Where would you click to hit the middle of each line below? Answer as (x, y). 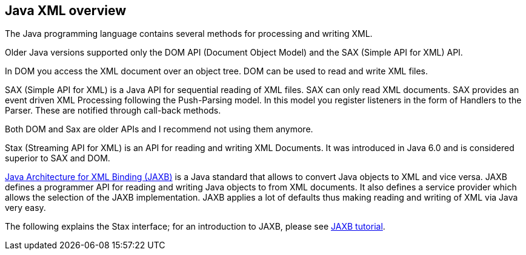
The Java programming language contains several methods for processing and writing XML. (189, 34)
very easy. (25, 208)
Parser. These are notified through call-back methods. (113, 111)
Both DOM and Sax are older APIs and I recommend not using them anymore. (159, 129)
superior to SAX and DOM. (58, 158)
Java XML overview (66, 11)
